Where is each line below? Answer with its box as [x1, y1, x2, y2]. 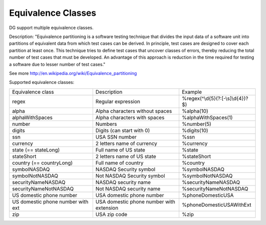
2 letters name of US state [95, 153, 156, 160]
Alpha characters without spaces [95, 108, 172, 114]
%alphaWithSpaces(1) [181, 114, 233, 121]
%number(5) [181, 120, 211, 127]
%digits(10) [181, 127, 208, 134]
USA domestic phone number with [95, 198, 175, 205]
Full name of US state [95, 146, 145, 153]
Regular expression [95, 98, 140, 105]
